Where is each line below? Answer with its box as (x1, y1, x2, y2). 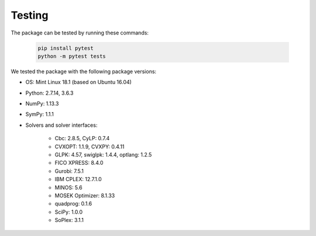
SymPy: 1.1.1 (25, 111, 54, 118)
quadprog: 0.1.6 (54, 200, 92, 207)
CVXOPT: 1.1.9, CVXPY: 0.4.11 (54, 143, 125, 150)
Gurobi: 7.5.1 (54, 167, 84, 175)
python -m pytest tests (37, 53, 107, 60)
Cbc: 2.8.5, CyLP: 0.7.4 (54, 135, 110, 142)
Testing (11, 9, 49, 22)
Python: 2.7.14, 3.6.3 (25, 89, 74, 96)
